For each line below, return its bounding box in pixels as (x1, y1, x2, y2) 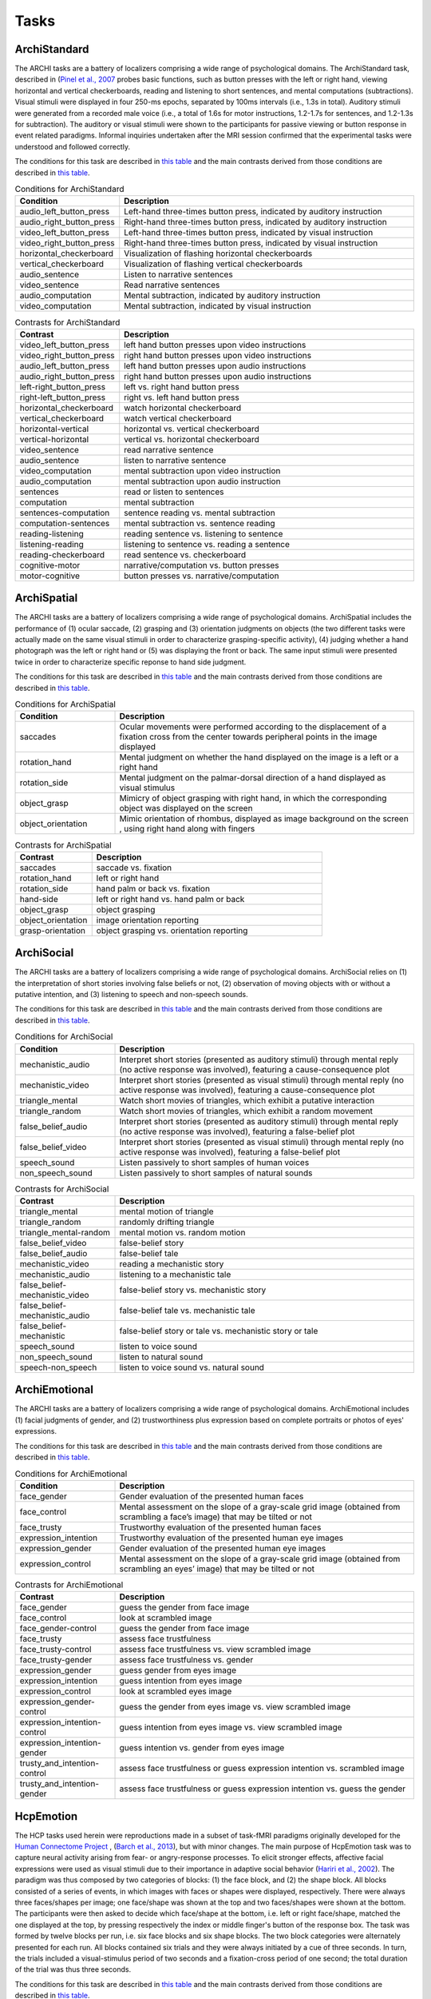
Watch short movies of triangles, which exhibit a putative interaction (119, 1095, 375, 1106)
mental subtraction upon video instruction (124, 465, 281, 476)
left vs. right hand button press (124, 381, 239, 392)
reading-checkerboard (19, 549, 105, 560)
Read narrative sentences (124, 280, 220, 291)
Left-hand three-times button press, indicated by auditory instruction (124, 206, 382, 217)
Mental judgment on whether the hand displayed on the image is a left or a (119, 752, 399, 763)
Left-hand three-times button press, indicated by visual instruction (124, 227, 374, 238)
